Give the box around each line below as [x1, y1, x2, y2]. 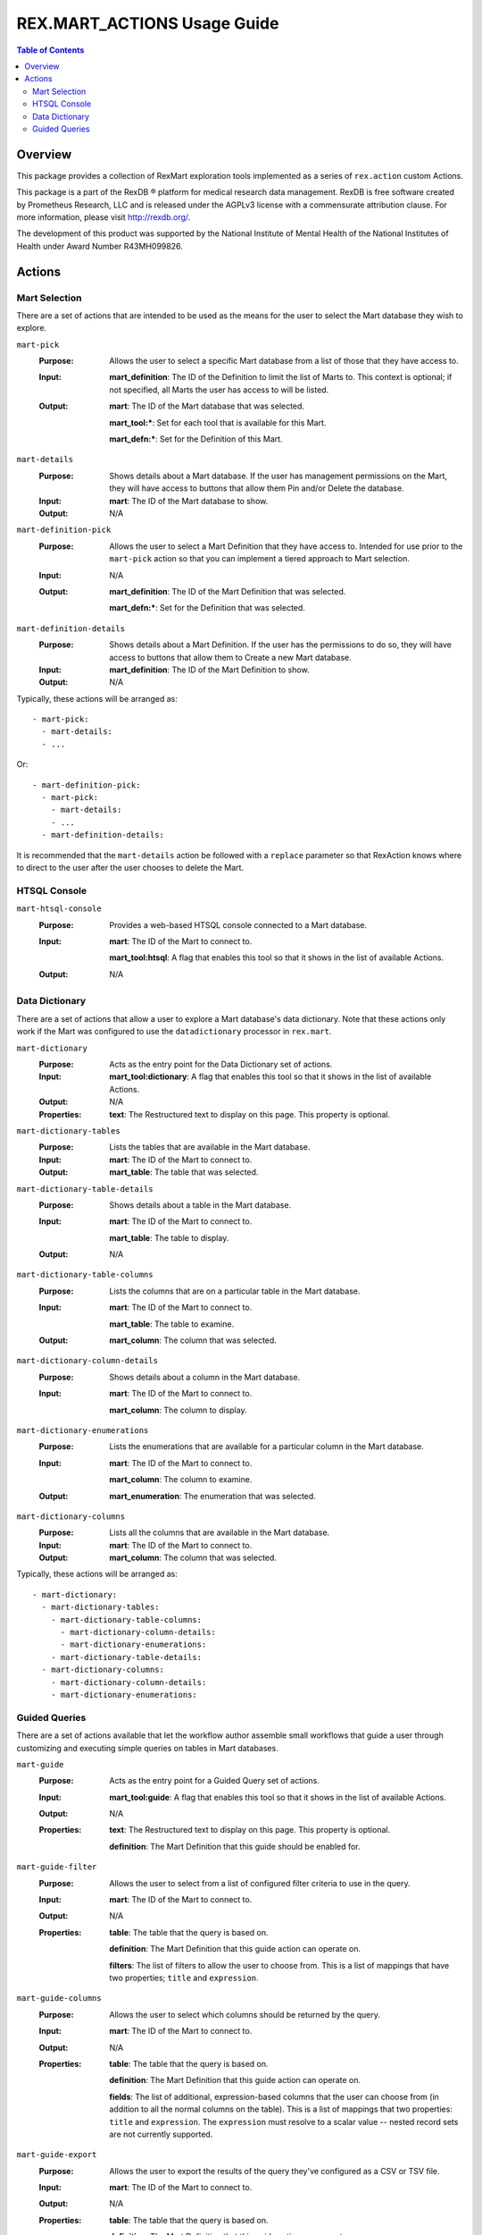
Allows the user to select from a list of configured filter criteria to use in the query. [109, 1877, 411, 1888]
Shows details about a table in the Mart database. [109, 1199, 292, 1210]
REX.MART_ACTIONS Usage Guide [16, 13, 279, 33]
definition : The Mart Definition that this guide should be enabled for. [109, 1841, 361, 1851]
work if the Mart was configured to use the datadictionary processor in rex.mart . [16, 1026, 332, 1037]
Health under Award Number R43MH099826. [16, 240, 183, 251]
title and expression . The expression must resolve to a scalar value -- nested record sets [109, 2116, 459, 2127]
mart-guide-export [16, 2150, 97, 2160]
